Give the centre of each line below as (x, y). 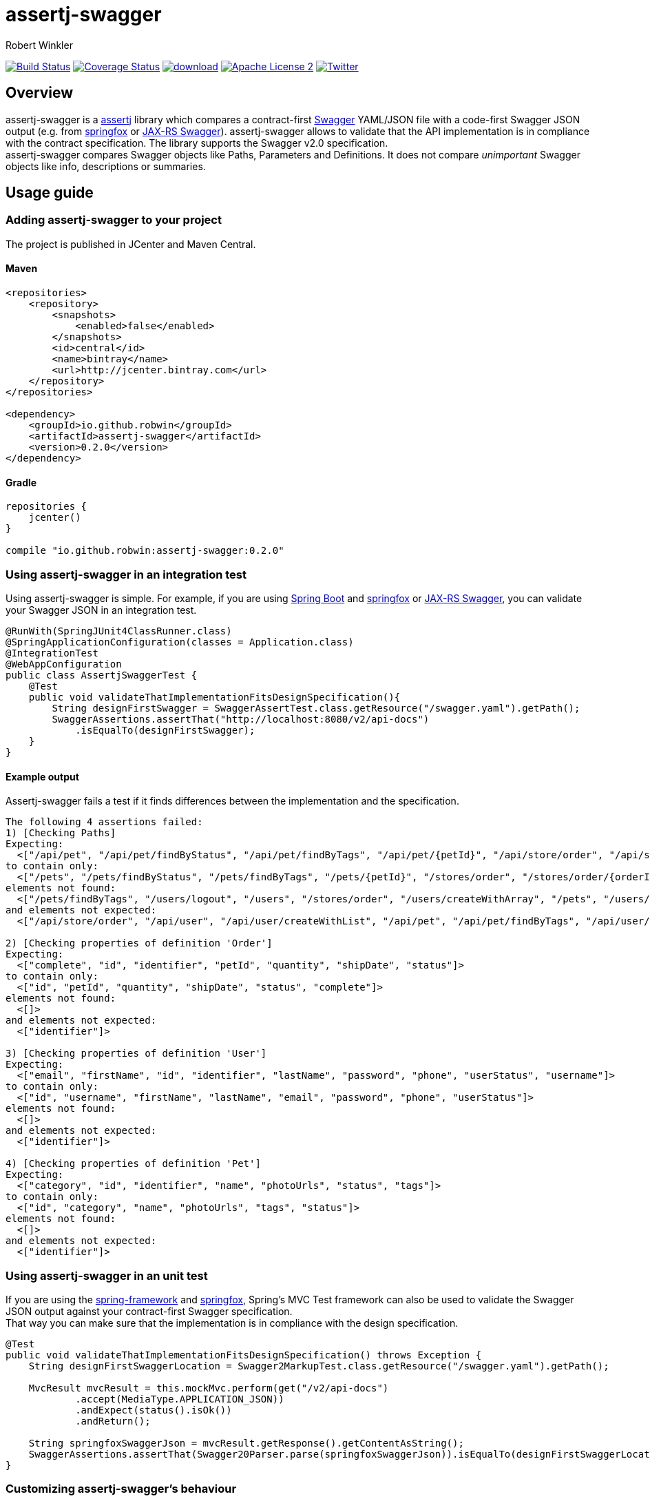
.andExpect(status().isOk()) (154, 1410)
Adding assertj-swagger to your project (114, 220)
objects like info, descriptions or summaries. (106, 166)
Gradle (21, 482)
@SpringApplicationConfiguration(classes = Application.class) (180, 642)
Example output (42, 776)
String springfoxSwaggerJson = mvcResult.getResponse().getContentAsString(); (246, 1443)
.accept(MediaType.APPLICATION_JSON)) (180, 1399)
